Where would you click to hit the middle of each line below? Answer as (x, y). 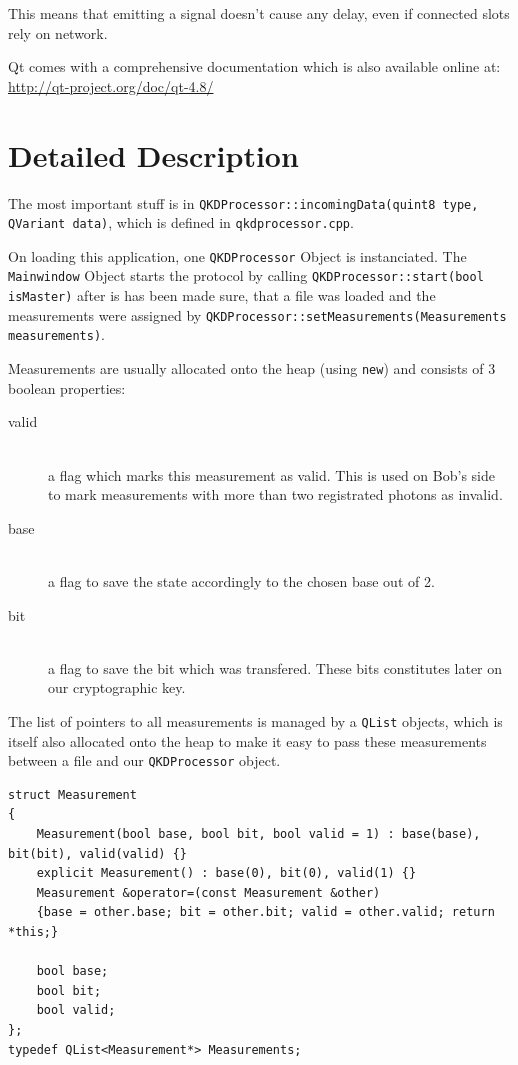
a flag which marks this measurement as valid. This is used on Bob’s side (271, 474)
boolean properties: (67, 387)
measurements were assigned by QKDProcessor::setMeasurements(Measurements (257, 314)
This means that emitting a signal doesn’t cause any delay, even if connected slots (259, 13)
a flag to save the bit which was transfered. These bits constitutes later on (275, 667)
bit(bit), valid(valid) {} (97, 853)
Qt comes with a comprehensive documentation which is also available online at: (254, 66)
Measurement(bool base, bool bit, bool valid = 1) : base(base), (258, 833)
